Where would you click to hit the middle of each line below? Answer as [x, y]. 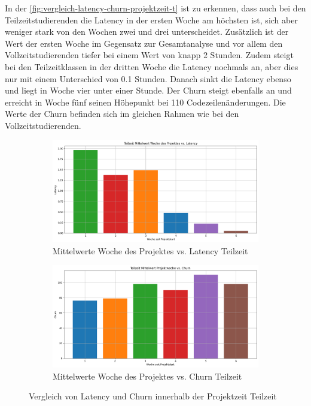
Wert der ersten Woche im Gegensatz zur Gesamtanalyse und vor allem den [144, 43]
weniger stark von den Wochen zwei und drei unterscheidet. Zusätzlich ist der [147, 31]
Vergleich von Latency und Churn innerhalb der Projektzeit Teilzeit [153, 396]
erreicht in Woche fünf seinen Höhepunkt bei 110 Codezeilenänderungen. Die [145, 102]
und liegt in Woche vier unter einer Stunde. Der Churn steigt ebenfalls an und [148, 90]
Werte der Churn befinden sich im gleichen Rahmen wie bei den [122, 114]
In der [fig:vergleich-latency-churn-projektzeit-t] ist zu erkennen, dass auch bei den [155, 8]
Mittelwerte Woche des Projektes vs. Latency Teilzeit [150, 250]
